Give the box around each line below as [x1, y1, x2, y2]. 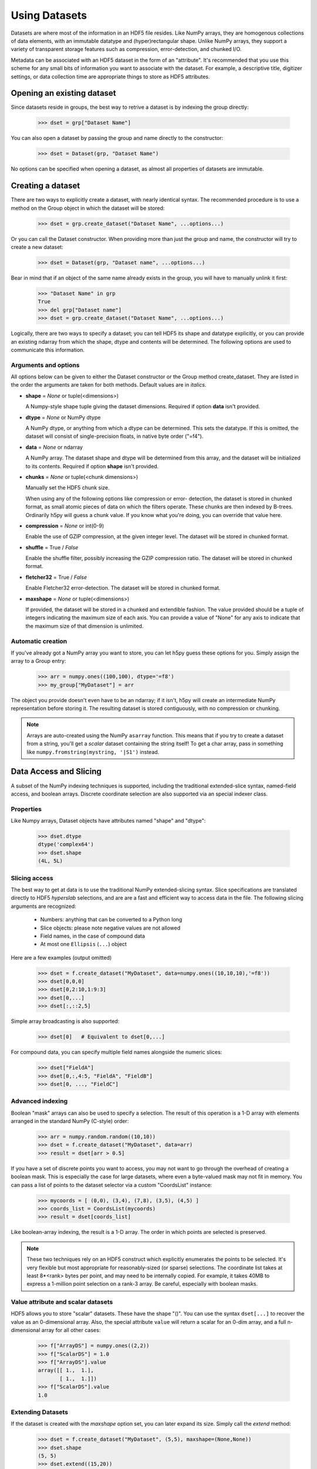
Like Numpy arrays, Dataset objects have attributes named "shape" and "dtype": [11, 817, 206, 824]
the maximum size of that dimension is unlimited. [25, 622, 144, 629]
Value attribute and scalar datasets [11, 1298, 113, 1306]
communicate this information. [11, 346, 85, 353]
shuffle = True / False [25, 544, 79, 551]
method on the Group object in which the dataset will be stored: [11, 204, 165, 212]
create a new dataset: [11, 244, 64, 250]
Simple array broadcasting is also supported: [11, 1018, 120, 1025]
